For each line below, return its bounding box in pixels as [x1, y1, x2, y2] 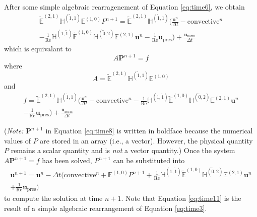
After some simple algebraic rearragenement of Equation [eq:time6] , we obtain [4, 2, 245, 12]
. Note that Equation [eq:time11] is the [121, 193, 241, 203]
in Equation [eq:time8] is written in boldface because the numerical [45, 125, 253, 136]
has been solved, [42, 155, 92, 166]
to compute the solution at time [4, 193, 103, 203]
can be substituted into [113, 155, 185, 166]
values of [4, 135, 31, 146]
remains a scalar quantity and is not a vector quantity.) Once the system [11, 145, 235, 156]
